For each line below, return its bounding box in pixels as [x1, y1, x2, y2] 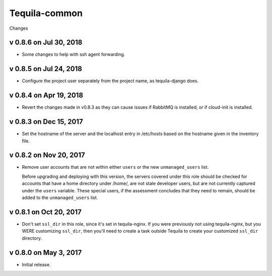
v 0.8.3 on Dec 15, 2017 [9, 117, 83, 126]
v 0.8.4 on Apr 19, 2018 [9, 91, 83, 100]
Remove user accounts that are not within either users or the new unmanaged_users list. [22, 164, 209, 170]
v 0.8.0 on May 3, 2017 [9, 248, 82, 257]
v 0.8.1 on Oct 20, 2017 [9, 208, 82, 216]
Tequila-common [9, 8, 83, 19]
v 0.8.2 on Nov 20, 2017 [9, 151, 85, 160]
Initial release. [22, 261, 51, 267]
